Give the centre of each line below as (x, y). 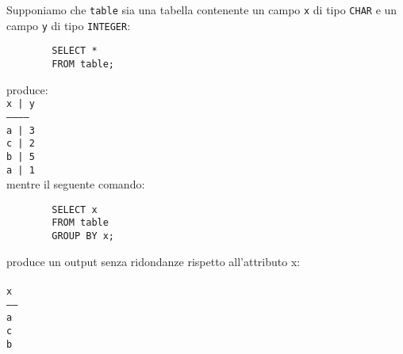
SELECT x (75, 209)
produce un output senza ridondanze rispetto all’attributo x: (154, 261)
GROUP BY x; (83, 236)
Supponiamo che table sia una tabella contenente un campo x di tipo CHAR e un (202, 10)
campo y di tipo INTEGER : (69, 25)
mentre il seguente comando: (76, 184)
